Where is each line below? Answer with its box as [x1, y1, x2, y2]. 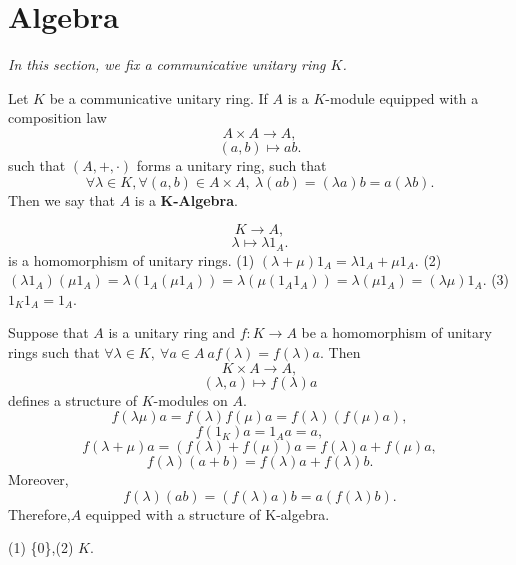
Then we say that [8, 189, 116, 210]
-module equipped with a [325, 87, 479, 108]
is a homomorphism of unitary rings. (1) [8, 249, 255, 270]
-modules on [153, 389, 228, 410]
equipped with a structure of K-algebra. [85, 503, 330, 524]
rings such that [8, 341, 100, 362]
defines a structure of [8, 389, 137, 410]
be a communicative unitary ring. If [49, 87, 268, 108]
